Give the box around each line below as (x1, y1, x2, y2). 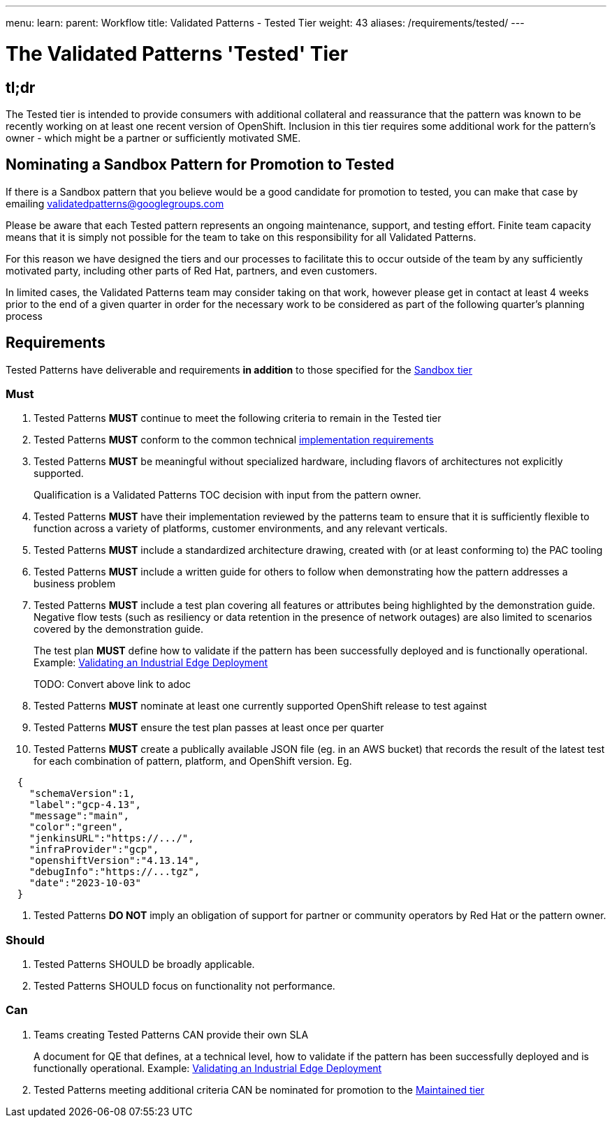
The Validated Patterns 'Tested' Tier (6, 41, 349, 66)
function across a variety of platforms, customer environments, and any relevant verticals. (34, 522, 448, 535)
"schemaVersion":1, (29, 788, 136, 800)
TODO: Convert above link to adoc (34, 678, 191, 691)
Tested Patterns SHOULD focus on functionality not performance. (34, 980, 335, 992)
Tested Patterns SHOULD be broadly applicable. (34, 958, 255, 971)
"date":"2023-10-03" (29, 877, 141, 889)
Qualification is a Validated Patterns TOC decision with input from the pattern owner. (34, 489, 421, 501)
